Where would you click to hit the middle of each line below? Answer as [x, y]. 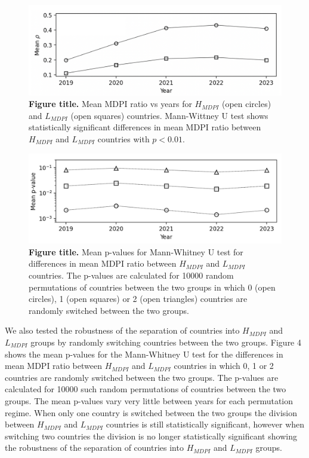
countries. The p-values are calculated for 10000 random [131, 275]
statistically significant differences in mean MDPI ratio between [145, 127]
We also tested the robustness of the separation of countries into [122, 330]
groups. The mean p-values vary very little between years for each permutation [149, 400]
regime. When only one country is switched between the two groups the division [151, 412]
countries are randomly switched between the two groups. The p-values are [142, 377]
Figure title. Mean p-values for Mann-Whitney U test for [136, 251]
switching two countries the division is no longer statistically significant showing [151, 436]
